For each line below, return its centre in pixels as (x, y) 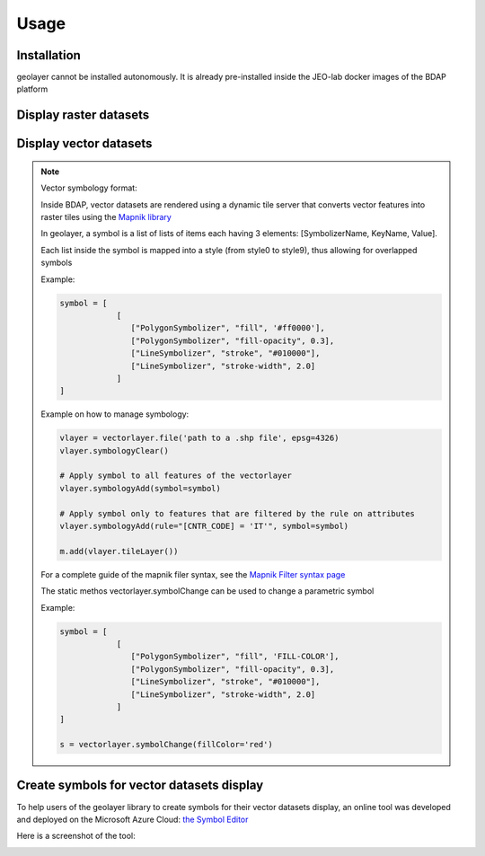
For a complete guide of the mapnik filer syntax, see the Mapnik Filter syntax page (193, 574)
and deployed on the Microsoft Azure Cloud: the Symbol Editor (132, 819)
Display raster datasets (83, 115)
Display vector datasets (84, 144)
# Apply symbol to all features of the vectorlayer (176, 476)
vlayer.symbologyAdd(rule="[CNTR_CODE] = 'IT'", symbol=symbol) (204, 526)
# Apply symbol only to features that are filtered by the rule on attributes (237, 513)
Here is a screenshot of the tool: (76, 836)
